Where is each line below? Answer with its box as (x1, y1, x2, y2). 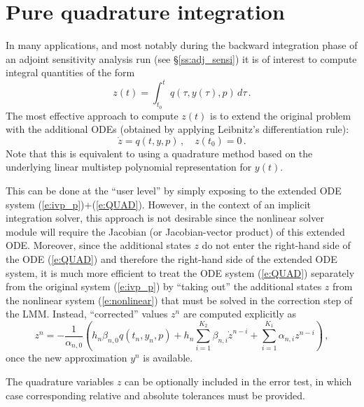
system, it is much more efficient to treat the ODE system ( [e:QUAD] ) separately (6, 265, 355, 280)
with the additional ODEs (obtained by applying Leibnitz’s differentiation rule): (6, 122, 349, 136)
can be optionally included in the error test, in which (125, 373, 352, 388)
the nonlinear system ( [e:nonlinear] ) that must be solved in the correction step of (6, 292, 353, 307)
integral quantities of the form (6, 65, 135, 80)
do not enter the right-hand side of (202, 238, 351, 252)
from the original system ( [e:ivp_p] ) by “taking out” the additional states (6, 279, 322, 294)
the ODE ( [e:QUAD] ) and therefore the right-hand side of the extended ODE (6, 251, 337, 266)
